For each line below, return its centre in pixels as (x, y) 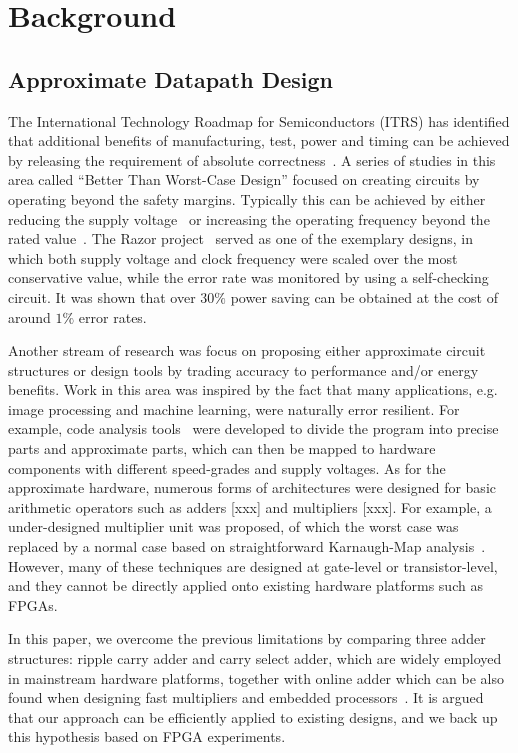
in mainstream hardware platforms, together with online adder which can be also (256, 677)
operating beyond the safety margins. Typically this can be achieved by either (247, 198)
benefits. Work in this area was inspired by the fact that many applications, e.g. (253, 389)
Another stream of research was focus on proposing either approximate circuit (247, 350)
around (29, 316)
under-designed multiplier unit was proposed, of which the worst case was (233, 526)
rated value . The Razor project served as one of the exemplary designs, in (241, 238)
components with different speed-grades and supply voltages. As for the (227, 467)
